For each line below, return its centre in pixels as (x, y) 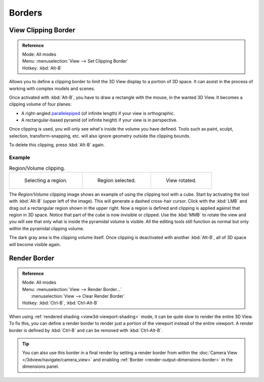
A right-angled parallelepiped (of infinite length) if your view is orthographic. (98, 113)
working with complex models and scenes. (52, 89)
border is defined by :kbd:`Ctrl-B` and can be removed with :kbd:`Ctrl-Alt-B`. (86, 330)
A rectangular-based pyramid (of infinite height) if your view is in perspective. (99, 120)
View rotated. (181, 180)
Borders (26, 13)
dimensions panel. (41, 366)
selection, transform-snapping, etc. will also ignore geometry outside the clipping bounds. (100, 136)
